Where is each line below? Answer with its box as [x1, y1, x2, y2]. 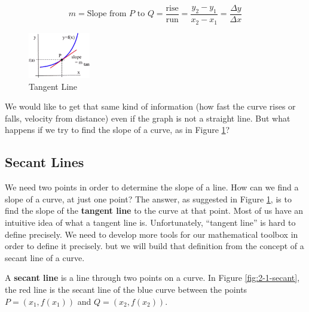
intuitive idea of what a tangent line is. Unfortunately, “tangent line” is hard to [5, 216, 296, 228]
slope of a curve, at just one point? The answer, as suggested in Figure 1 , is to [5, 192, 292, 205]
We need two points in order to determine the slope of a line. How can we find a [5, 181, 299, 193]
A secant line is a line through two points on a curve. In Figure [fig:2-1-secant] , [5, 271, 300, 284]
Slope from [87, 10, 127, 19]
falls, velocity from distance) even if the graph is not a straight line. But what [5, 111, 290, 124]
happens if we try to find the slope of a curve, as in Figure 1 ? [5, 123, 230, 136]
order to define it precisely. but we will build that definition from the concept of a [5, 240, 304, 252]
